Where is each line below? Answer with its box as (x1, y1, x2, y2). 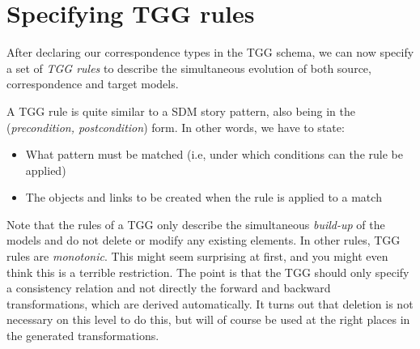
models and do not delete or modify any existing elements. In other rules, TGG (6, 232, 401, 249)
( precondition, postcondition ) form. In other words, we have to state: (6, 118, 345, 135)
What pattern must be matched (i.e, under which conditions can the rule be (25, 146, 403, 163)
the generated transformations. (6, 327, 159, 344)
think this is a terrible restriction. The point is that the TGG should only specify (6, 263, 409, 280)
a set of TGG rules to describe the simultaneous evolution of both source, (6, 59, 371, 76)
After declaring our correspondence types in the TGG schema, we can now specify (6, 44, 414, 61)
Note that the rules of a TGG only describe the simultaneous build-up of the (6, 215, 385, 232)
